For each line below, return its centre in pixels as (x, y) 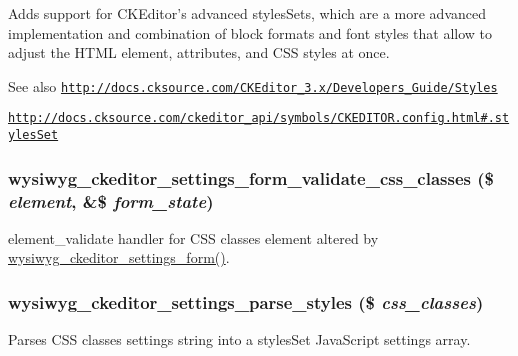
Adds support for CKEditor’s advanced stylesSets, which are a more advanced (247, 13)
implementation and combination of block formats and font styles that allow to (250, 32)
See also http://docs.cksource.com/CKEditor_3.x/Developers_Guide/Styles (253, 85)
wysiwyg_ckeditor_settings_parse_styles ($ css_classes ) (246, 302)
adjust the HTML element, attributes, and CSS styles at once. (199, 52)
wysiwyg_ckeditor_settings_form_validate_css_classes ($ (251, 177)
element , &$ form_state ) (111, 200)
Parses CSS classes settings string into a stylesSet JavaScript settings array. (239, 339)
